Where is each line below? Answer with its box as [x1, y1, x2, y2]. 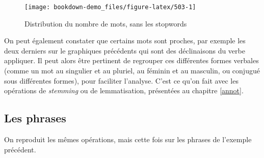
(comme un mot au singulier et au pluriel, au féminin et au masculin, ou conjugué [4, 65, 260, 76]
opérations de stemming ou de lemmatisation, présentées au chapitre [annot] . [4, 85, 244, 96]
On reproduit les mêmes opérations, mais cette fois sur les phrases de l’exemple [4, 134, 252, 145]
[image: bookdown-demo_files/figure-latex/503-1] [24, 4, 196, 11]
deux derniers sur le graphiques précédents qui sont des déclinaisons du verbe [4, 45, 245, 56]
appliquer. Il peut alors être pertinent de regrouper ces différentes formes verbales [4, 55, 259, 66]
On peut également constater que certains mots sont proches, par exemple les [4, 35, 246, 46]
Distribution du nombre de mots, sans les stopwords [24, 18, 187, 29]
